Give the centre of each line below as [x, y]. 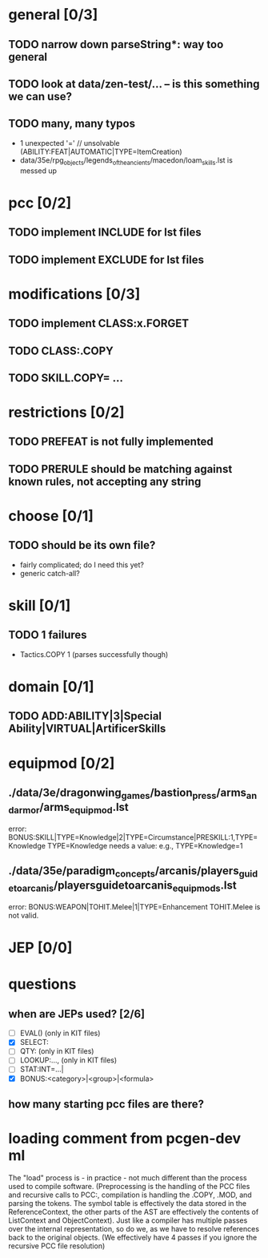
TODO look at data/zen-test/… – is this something [134, 84]
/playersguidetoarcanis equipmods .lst [145, 887]
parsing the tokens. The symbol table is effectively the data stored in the [128, 1203]
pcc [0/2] [40, 203]
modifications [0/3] [74, 294]
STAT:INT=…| [42, 1069]
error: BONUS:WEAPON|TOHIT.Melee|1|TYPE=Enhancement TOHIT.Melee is [134, 907]
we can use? [40, 97]
